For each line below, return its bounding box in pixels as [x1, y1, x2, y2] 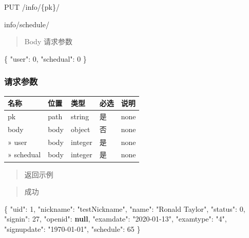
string [71, 111, 89, 121]
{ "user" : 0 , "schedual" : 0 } [4, 53, 87, 64]
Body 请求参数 [24, 36, 72, 47]
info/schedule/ [4, 19, 49, 29]
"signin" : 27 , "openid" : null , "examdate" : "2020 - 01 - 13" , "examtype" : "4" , [4, 213, 227, 224]
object [71, 123, 90, 134]
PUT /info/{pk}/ [4, 2, 60, 12]
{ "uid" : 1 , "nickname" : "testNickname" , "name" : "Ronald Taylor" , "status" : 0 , [4, 203, 245, 214]
